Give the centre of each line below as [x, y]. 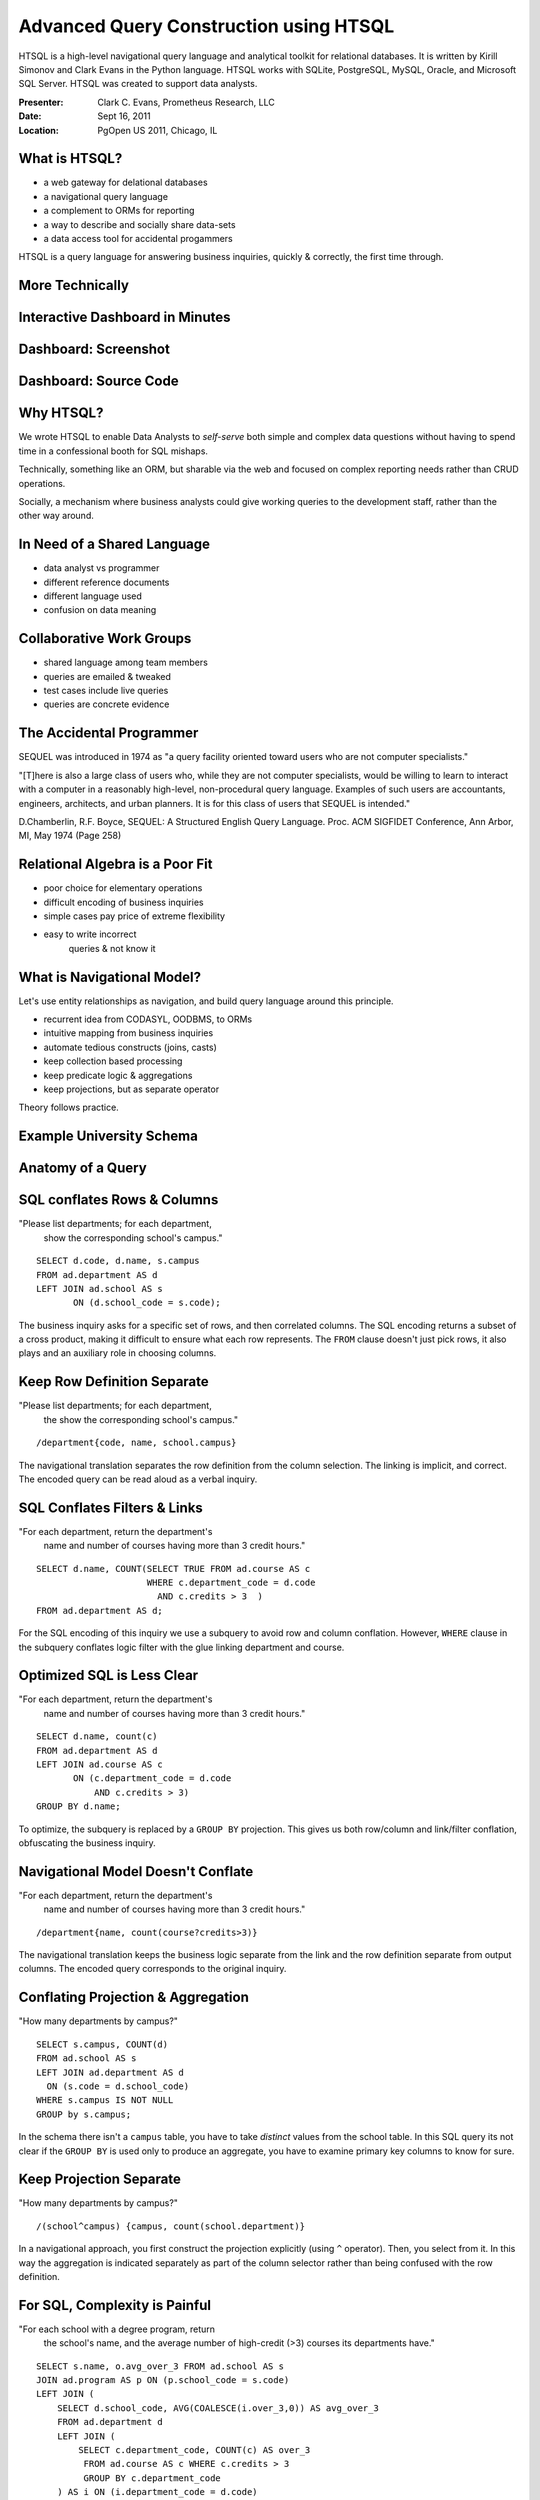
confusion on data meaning [100, 610]
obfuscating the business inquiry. [87, 1843]
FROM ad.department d [110, 2422]
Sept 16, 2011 [124, 116]
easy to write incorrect [90, 934]
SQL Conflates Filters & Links [111, 1507]
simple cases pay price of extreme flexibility [134, 916]
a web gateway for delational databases [126, 182]
